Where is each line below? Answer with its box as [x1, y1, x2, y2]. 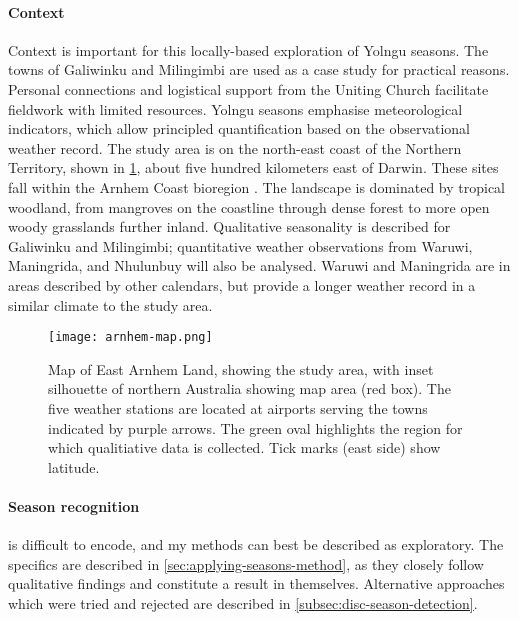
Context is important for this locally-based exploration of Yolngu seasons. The [8, 39, 489, 60]
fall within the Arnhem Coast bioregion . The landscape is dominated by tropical [8, 176, 505, 197]
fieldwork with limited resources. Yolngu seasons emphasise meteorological [8, 98, 463, 119]
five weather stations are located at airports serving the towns [48, 397, 428, 418]
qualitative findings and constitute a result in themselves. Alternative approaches [8, 573, 505, 594]
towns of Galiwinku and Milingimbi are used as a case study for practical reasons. [8, 59, 510, 80]
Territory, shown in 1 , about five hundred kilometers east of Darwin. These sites [8, 157, 499, 178]
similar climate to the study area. [8, 294, 213, 315]
